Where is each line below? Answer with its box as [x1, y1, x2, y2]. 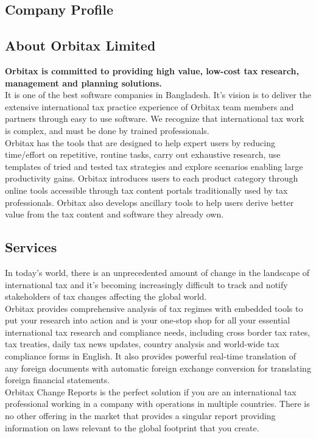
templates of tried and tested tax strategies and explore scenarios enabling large [5, 160, 303, 172]
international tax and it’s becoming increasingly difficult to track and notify [5, 278, 288, 291]
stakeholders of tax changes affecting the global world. [5, 290, 207, 303]
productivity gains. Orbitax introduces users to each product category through [5, 172, 298, 185]
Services [5, 238, 57, 256]
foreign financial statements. [5, 373, 110, 386]
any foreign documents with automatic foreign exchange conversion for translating [5, 361, 311, 374]
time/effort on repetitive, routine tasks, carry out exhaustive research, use [5, 148, 281, 161]
